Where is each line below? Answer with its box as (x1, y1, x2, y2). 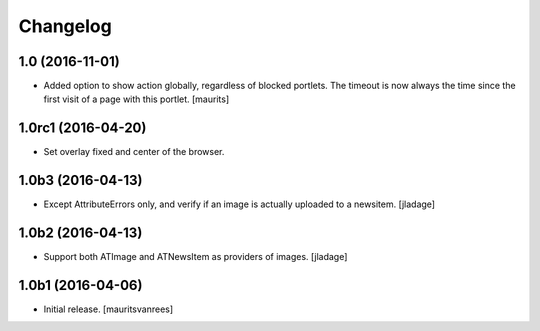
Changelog (18, 15, 112, 37)
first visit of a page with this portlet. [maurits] (43, 93, 230, 105)
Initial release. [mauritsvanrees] (43, 303, 174, 315)
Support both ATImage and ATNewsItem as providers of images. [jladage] (43, 251, 348, 263)
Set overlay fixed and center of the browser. (43, 146, 225, 158)
